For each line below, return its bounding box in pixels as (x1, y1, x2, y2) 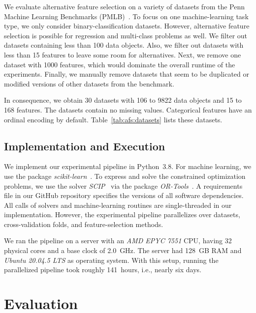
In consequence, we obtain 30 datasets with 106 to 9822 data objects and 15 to (4, 95, 242, 105)
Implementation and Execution (4, 138, 165, 153)
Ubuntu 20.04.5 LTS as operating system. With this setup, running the (4, 255, 219, 265)
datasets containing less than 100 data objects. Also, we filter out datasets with (4, 40, 244, 50)
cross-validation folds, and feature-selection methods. (4, 219, 163, 229)
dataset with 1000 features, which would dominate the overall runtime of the (4, 59, 235, 69)
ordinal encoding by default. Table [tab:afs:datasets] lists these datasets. (4, 114, 223, 124)
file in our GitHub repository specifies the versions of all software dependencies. (4, 190, 244, 200)
